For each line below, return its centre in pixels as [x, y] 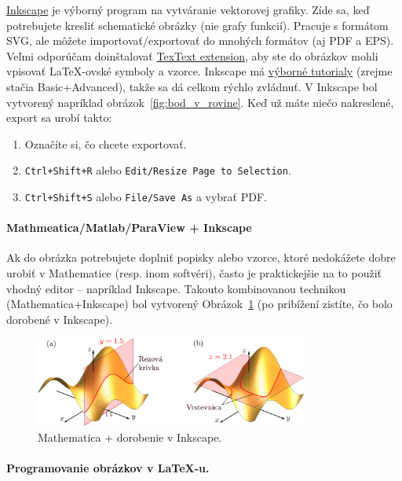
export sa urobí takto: [59, 117]
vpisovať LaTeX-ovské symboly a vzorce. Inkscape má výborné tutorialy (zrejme [199, 71]
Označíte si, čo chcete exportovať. [106, 143]
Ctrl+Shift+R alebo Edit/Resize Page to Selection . [158, 170]
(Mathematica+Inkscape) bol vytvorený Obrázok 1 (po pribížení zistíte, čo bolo [199, 304]
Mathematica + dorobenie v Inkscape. [130, 437]
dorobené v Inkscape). [60, 319]
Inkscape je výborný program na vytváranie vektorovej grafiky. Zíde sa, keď [188, 9]
